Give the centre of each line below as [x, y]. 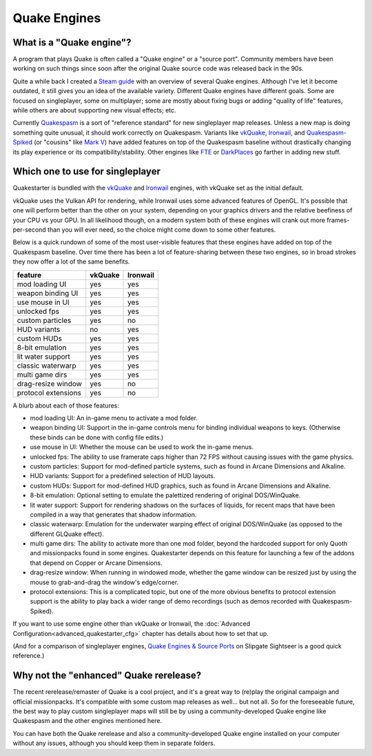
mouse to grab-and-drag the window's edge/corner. [104, 582]
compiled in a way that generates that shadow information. [113, 515]
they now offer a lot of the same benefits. [71, 261]
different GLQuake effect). [67, 534]
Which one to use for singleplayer [87, 171]
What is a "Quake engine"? [72, 42]
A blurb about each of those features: [66, 405]
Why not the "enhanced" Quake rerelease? [107, 676]
